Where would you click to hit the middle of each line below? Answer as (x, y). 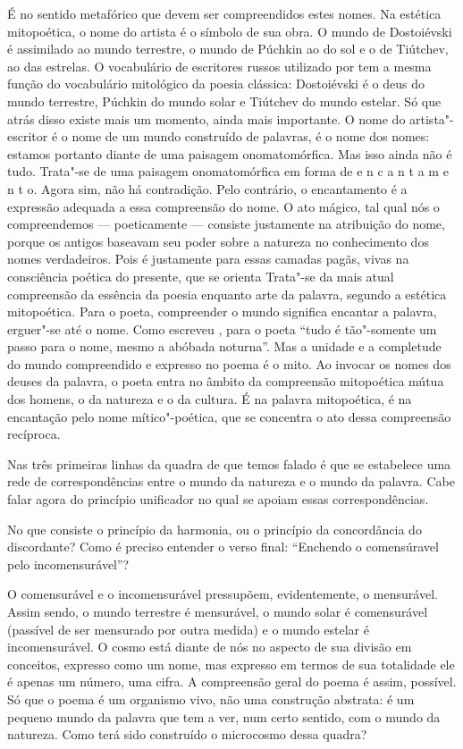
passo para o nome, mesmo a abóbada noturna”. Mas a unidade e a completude (224, 346)
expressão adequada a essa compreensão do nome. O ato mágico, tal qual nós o (223, 206)
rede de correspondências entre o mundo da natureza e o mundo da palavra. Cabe (231, 481)
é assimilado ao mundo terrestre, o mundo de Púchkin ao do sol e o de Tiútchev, (228, 49)
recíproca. (34, 434)
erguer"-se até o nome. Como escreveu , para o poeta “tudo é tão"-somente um (222, 328)
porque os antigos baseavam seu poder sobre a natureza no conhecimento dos (218, 241)
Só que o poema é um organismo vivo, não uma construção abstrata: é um (211, 699)
